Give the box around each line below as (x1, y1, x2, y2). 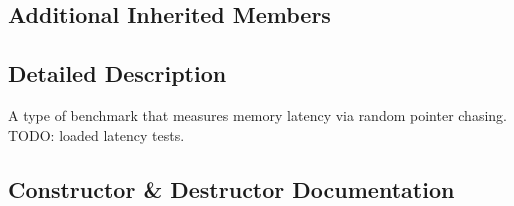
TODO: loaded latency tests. (8, 124, 185, 145)
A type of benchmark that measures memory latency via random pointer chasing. (8, 104, 507, 125)
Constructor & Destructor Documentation (8, 173, 455, 204)
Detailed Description (8, 58, 227, 89)
